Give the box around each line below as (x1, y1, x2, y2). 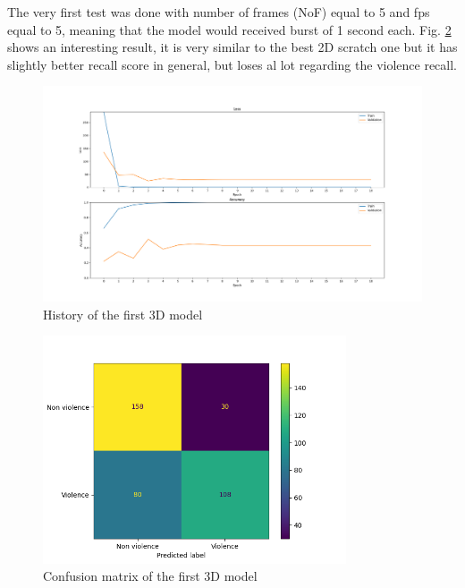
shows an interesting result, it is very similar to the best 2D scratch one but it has (7, 38, 458, 56)
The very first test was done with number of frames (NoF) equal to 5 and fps (7, 3, 430, 21)
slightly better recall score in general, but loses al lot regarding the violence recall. (7, 55, 458, 73)
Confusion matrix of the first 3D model (43, 567, 258, 585)
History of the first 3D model (43, 304, 203, 323)
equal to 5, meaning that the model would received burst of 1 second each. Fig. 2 (7, 20, 452, 38)
